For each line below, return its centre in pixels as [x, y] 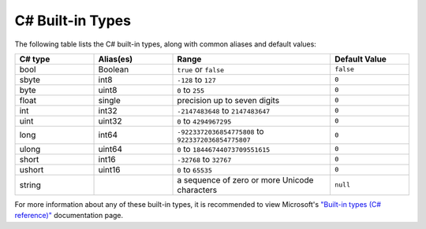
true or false [201, 69]
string [30, 185]
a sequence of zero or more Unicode [245, 179]
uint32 [110, 120]
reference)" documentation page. [69, 216]
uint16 [109, 169]
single [110, 100]
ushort [32, 169]
